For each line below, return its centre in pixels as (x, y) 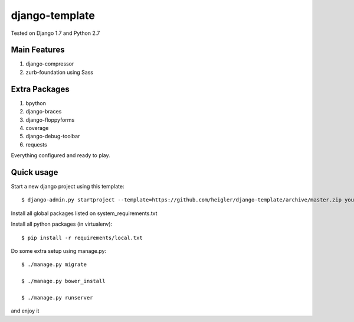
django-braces (44, 112)
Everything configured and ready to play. (60, 155)
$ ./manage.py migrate (54, 265)
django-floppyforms (50, 120)
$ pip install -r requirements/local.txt (82, 238)
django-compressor (50, 64)
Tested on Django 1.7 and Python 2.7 (55, 33)
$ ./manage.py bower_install (63, 281)
